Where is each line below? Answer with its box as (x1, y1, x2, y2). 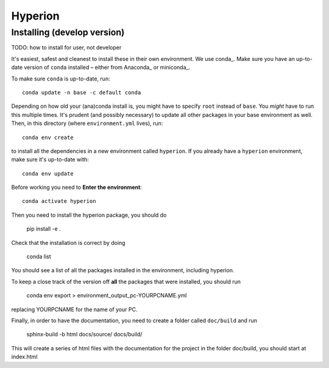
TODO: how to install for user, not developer (11, 44, 122, 51)
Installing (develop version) (11, 27, 125, 38)
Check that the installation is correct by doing (11, 239, 126, 246)
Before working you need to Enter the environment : (11, 183, 143, 191)
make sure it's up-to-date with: (11, 156, 90, 163)
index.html (11, 353, 38, 361)
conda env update (22, 170, 74, 177)
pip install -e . (26, 225, 61, 233)
